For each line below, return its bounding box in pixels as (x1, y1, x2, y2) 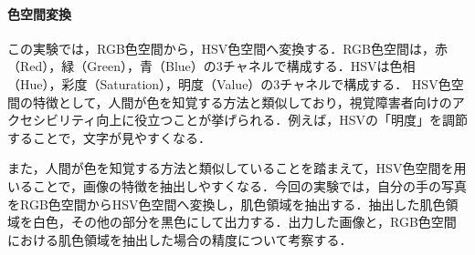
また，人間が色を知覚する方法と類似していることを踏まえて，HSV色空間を (7, 158, 454, 178)
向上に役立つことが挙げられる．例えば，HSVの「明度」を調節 (96, 110, 468, 129)
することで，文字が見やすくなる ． (7, 127, 212, 147)
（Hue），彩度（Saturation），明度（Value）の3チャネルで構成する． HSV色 (7, 74, 451, 93)
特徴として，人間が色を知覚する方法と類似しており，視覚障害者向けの (32, 92, 452, 111)
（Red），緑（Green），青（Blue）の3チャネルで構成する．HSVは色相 (7, 56, 416, 76)
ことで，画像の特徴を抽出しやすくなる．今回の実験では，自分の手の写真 (32, 176, 467, 195)
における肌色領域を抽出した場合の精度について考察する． (7, 229, 353, 249)
